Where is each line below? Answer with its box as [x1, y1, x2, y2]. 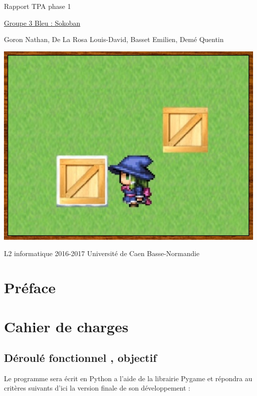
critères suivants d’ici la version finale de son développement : [4, 383, 190, 393]
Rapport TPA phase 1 [4, 1, 71, 11]
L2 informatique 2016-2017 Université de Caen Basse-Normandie [4, 248, 200, 259]
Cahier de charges [4, 316, 128, 336]
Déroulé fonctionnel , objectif [4, 350, 157, 365]
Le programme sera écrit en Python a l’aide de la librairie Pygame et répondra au [4, 373, 253, 383]
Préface [4, 277, 56, 298]
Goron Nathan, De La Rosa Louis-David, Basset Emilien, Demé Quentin [4, 34, 224, 44]
